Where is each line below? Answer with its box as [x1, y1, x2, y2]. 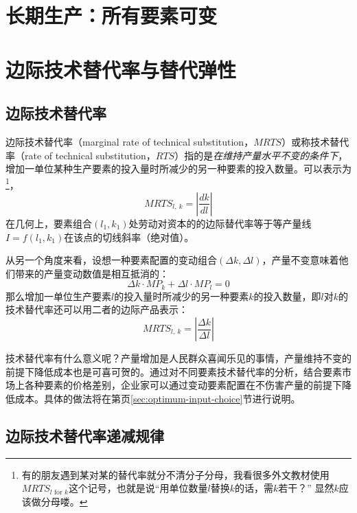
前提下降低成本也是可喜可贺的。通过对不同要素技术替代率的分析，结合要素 [5, 364, 342, 378]
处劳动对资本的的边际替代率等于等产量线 [128, 216, 312, 230]
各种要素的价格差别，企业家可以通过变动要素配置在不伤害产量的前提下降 [24, 378, 352, 392]
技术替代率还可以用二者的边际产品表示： [5, 302, 188, 317]
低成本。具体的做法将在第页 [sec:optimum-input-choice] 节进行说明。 [5, 391, 301, 405]
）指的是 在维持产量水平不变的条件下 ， [174, 148, 348, 162]
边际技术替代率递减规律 [5, 424, 164, 446]
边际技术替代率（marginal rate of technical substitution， [5, 134, 254, 148]
